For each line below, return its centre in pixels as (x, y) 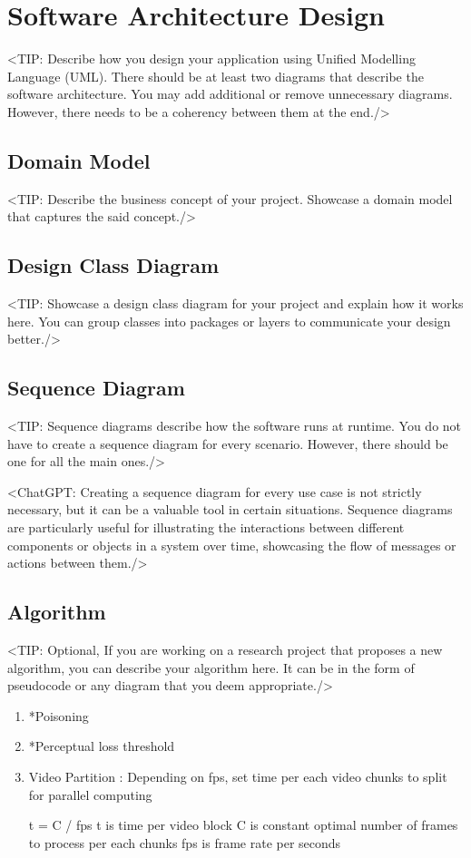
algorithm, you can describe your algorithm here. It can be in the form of (211, 667)
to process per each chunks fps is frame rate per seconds (185, 842)
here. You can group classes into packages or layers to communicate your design (229, 321)
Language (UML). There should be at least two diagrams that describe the (216, 76)
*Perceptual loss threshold (102, 746)
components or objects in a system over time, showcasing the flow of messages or (232, 545)
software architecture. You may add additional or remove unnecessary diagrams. (230, 94)
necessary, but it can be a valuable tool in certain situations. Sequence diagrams (230, 509)
